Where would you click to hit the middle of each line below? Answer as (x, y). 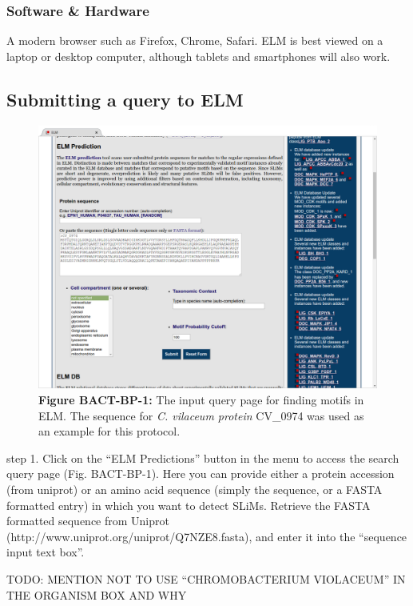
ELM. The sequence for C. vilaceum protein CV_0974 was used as (201, 415)
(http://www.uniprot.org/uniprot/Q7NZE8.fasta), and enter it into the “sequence (207, 536)
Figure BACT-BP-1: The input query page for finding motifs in (201, 399)
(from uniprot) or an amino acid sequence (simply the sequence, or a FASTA (195, 489)
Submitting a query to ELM (125, 99)
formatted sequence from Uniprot (88, 521)
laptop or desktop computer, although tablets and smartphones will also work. (199, 56)
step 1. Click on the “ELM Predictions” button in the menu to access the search (203, 458)
